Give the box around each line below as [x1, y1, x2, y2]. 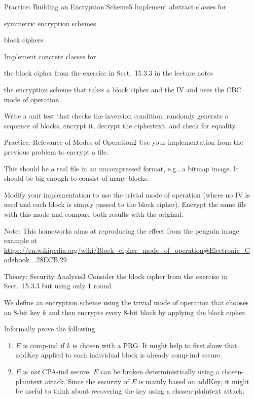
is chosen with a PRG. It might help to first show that [73, 340, 237, 350]
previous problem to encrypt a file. [4, 146, 109, 157]
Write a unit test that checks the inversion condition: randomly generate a [4, 111, 228, 121]
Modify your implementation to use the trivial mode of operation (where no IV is [4, 189, 250, 199]
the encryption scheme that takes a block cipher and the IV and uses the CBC [4, 84, 242, 94]
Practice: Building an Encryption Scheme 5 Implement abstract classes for [4, 1, 226, 11]
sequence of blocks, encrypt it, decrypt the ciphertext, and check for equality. [4, 120, 237, 130]
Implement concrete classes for [4, 51, 96, 61]
